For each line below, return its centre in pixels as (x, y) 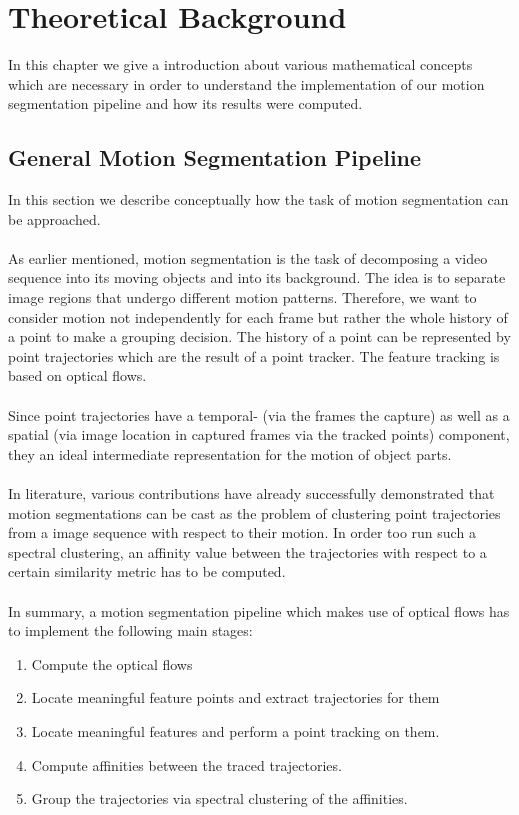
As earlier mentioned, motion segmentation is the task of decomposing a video (248, 257)
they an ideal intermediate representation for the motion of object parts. (230, 453)
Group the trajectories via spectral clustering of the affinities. (219, 798)
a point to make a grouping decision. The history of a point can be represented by (259, 336)
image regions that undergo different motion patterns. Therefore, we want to (242, 297)
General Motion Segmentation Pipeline (215, 157)
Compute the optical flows (112, 663)
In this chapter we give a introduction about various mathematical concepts (240, 64)
